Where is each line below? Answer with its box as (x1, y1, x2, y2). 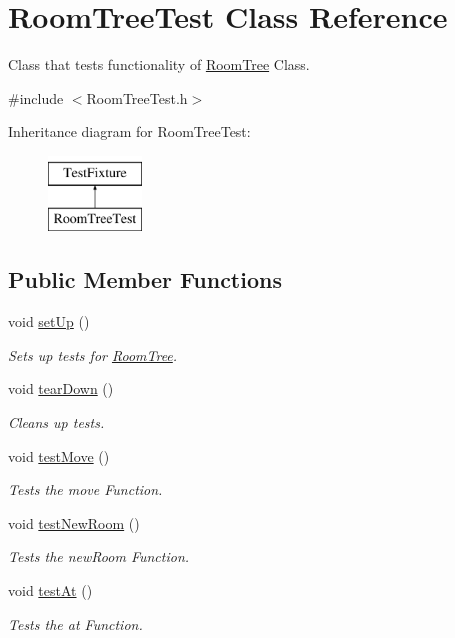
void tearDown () (8, 378, 114, 399)
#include (8, 87, 64, 108)
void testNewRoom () (8, 512, 140, 533)
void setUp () (8, 311, 90, 332)
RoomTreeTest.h (86, 87, 188, 108)
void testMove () (8, 445, 110, 466)
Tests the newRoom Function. (8, 546, 190, 567)
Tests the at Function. (8, 613, 143, 634)
